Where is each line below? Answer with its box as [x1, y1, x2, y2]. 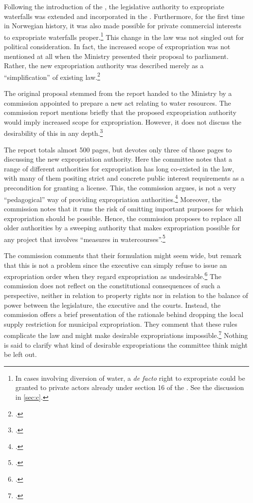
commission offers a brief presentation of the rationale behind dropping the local [4, 309, 244, 319]
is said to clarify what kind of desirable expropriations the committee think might [4, 339, 248, 350]
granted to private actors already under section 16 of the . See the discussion [15, 382, 244, 392]
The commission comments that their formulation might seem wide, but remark [4, 250, 242, 260]
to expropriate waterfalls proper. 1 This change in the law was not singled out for [4, 30, 244, 42]
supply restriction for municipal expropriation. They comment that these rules [4, 318, 237, 329]
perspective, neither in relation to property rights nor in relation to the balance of [4, 290, 248, 300]
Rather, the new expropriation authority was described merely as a [4, 60, 204, 71]
